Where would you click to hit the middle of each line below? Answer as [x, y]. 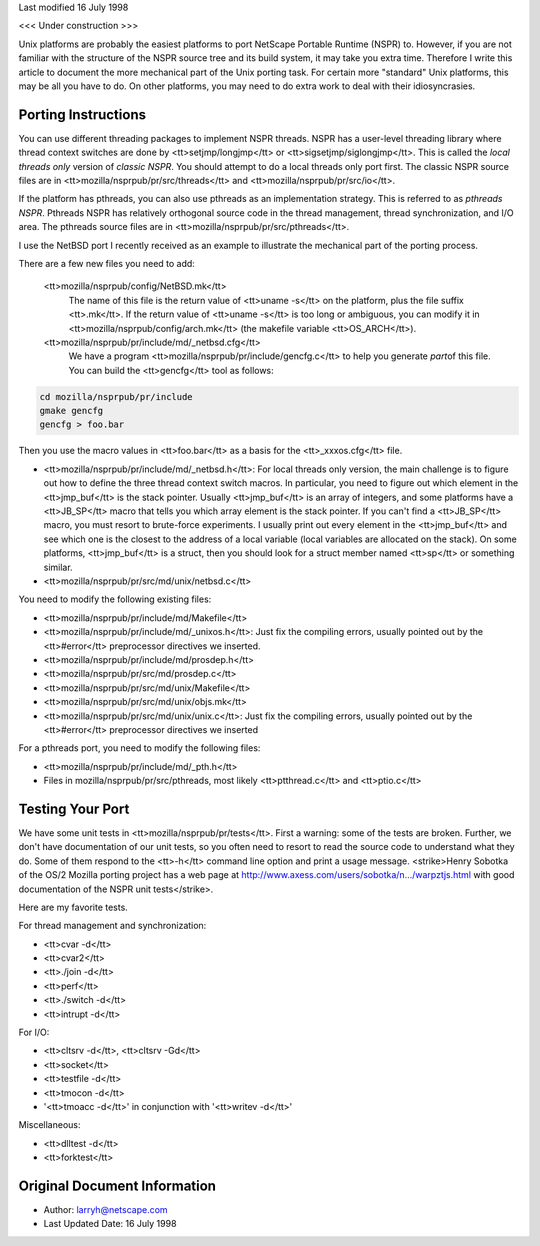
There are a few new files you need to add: [106, 263]
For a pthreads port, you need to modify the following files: [139, 748]
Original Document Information [117, 1185]
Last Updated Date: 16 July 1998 [110, 1224]
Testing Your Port [74, 808]
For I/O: [34, 1032]
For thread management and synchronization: [112, 926]
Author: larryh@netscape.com [106, 1210]
